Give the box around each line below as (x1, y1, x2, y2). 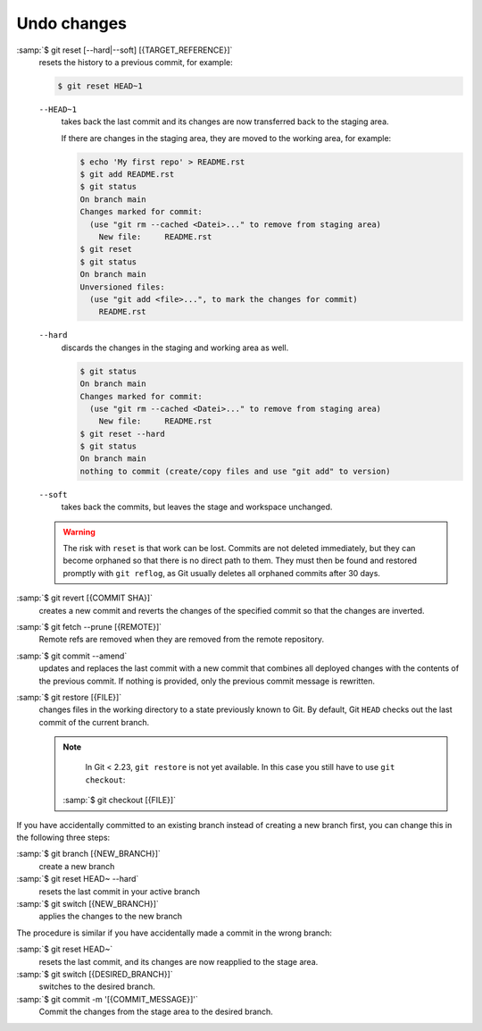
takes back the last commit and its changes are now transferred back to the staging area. (61, 116, 389, 127)
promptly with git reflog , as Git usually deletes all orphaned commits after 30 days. (62, 567, 381, 578)
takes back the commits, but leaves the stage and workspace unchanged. (61, 501, 333, 513)
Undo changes (16, 13, 128, 33)
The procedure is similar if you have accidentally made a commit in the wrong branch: (16, 927, 332, 938)
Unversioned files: (79, 281, 165, 292)
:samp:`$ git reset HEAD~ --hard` (16, 874, 139, 884)
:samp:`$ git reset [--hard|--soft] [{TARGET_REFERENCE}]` (16, 45, 233, 55)
